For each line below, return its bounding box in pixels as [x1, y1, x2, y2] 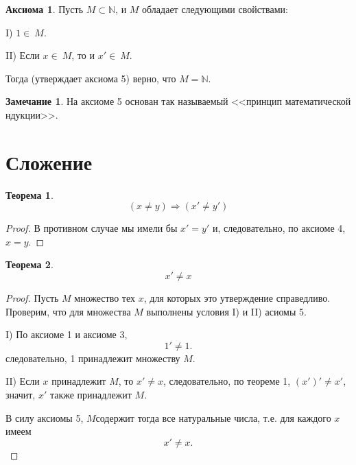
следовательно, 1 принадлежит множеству [5, 350, 180, 365]
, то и [71, 48, 95, 62]
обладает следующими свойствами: [142, 2, 288, 16]
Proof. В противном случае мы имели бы [5, 221, 178, 235]
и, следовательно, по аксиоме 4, [212, 221, 346, 235]
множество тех [74, 291, 136, 305]
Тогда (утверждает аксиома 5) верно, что [5, 71, 176, 85]
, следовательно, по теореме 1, [163, 374, 291, 388]
